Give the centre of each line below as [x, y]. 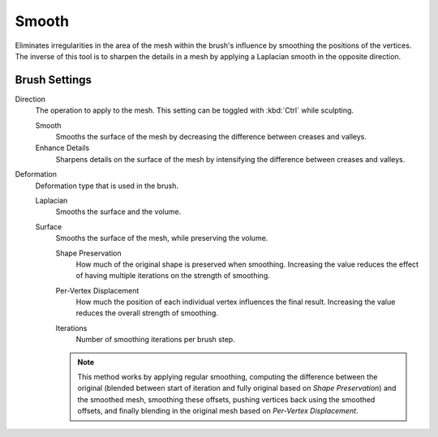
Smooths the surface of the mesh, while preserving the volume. [162, 238]
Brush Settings [54, 80]
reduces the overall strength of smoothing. [147, 313]
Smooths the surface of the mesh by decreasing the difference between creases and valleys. [211, 137]
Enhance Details [62, 148]
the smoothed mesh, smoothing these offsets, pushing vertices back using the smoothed [226, 399]
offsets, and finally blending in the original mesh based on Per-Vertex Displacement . [218, 411]
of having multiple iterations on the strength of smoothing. [173, 276]
